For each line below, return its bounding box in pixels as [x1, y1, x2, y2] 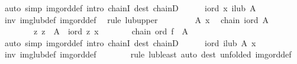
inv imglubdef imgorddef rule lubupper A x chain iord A [4, 13, 269, 25]
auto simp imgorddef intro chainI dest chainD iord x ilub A [4, 2, 256, 14]
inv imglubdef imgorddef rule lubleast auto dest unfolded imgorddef [4, 48, 292, 60]
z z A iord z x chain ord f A [33, 25, 189, 37]
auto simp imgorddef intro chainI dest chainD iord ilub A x [4, 36, 256, 49]
